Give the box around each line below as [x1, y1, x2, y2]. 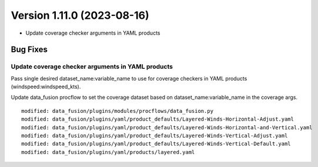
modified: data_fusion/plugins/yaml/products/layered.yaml [21, 149, 195, 155]
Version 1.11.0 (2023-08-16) [11, 9, 149, 22]
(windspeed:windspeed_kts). [11, 83, 81, 91]
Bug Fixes [11, 45, 48, 55]
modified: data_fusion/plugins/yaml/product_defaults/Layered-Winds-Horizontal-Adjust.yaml [21, 116, 294, 123]
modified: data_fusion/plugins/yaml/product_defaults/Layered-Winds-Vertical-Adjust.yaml [21, 132, 288, 139]
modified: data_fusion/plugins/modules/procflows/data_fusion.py [21, 108, 214, 114]
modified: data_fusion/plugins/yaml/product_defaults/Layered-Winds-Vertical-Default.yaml [21, 141, 291, 147]
